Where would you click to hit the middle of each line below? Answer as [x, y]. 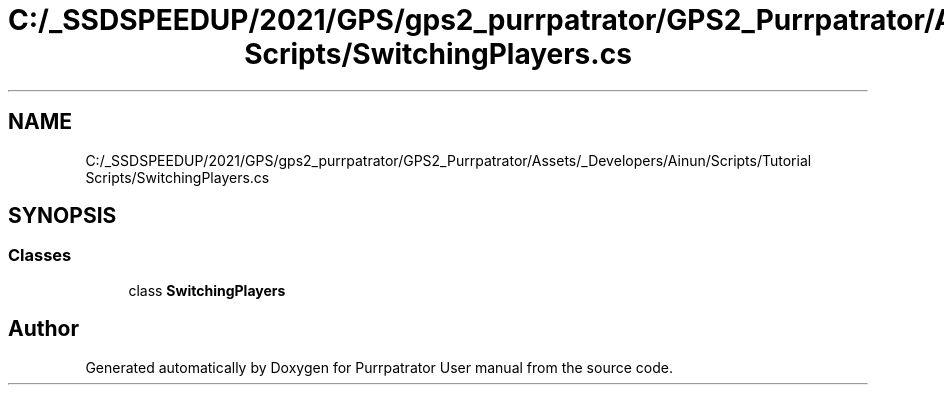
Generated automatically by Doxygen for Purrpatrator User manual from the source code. [379, 367]
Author [43, 329]
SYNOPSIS [62, 216]
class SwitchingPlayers [207, 290]
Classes [40, 255]
